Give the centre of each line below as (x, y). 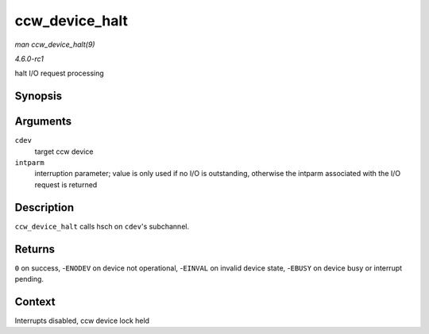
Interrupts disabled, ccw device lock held (82, 321)
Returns (35, 249)
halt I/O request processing (60, 73)
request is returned (66, 184)
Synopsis (39, 96)
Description (44, 207)
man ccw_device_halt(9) (55, 44)
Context (35, 301)
